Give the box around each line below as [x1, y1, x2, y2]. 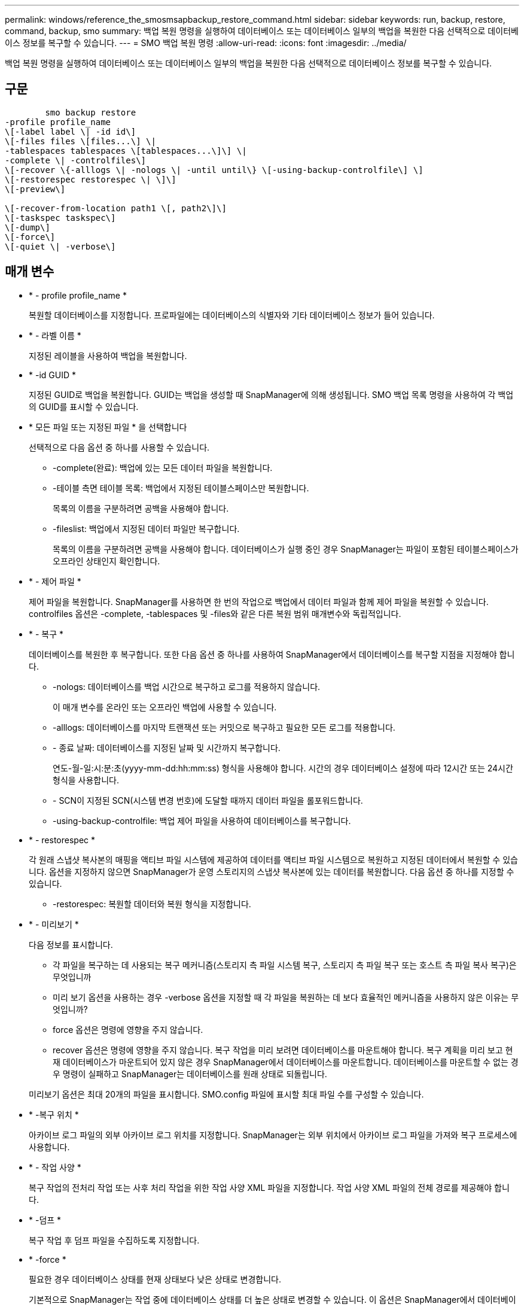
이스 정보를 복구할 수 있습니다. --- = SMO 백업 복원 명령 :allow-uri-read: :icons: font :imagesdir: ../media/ [5, 38, 407, 48]
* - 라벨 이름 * [29, 330, 81, 341]
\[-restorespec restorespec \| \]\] [5, 174, 176, 184]
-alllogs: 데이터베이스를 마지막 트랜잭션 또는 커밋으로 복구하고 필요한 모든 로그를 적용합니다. [53, 722, 395, 732]
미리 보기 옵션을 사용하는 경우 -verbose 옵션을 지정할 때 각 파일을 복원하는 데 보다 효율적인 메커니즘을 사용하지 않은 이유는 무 [53, 992, 519, 1002]
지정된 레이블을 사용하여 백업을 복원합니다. [29, 350, 187, 361]
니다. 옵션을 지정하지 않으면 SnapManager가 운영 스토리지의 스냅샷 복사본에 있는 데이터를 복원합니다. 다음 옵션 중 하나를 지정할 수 [29, 866, 514, 877]
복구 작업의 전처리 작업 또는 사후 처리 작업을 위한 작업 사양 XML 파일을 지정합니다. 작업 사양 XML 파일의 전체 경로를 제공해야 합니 [29, 1182, 510, 1193]
